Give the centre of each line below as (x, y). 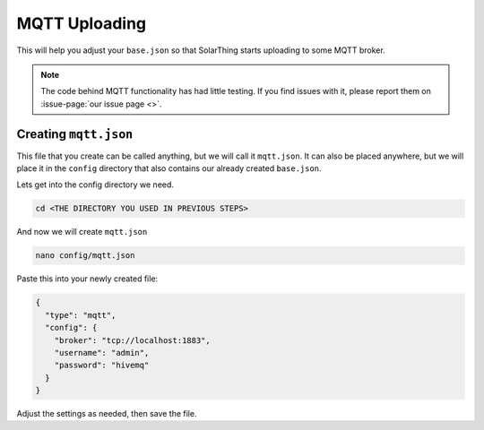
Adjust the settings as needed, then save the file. (107, 414)
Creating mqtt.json (75, 134)
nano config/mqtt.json (85, 256)
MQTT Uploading (82, 23)
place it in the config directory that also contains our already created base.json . (169, 168)
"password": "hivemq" (102, 365)
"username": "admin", (102, 353)
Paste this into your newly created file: (87, 279)
